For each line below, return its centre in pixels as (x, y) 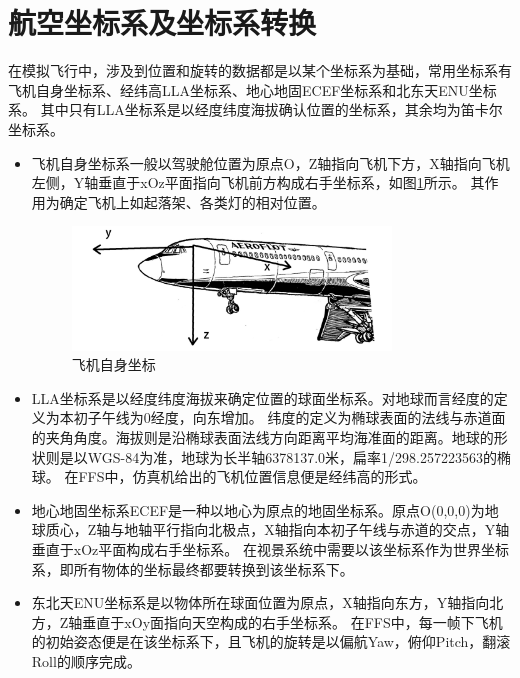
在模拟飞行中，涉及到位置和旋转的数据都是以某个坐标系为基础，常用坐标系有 (260, 70)
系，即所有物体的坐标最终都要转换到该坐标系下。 (192, 568)
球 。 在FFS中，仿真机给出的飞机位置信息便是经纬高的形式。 (229, 476)
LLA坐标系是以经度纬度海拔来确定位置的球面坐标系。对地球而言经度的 (262, 397)
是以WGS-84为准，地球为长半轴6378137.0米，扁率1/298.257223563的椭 (285, 456)
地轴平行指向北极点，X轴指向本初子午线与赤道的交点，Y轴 (317, 529)
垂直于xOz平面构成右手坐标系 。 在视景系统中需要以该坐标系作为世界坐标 (270, 549)
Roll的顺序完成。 (86, 661)
